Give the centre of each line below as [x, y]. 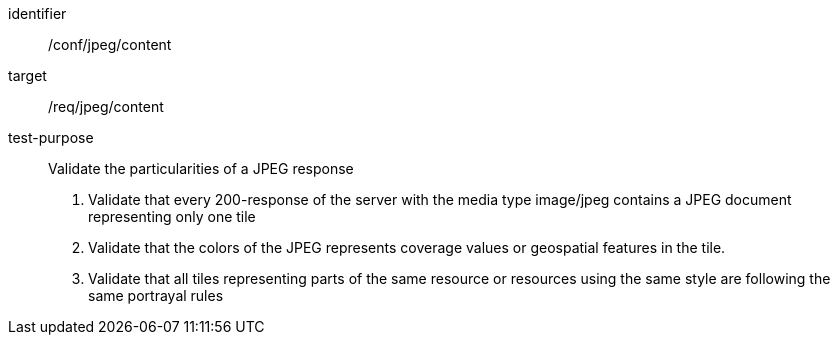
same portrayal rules [156, 295]
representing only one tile [172, 216]
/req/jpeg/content [106, 106]
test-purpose [51, 137]
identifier [37, 13]
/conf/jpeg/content [110, 44]
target [27, 75]
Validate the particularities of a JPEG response [201, 168]
